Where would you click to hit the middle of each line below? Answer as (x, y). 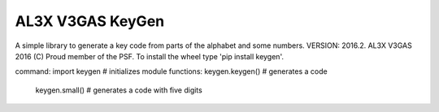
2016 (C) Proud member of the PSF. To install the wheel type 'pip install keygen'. (150, 56)
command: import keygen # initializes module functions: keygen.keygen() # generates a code (172, 71)
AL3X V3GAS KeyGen (90, 21)
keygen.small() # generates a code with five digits (119, 90)
